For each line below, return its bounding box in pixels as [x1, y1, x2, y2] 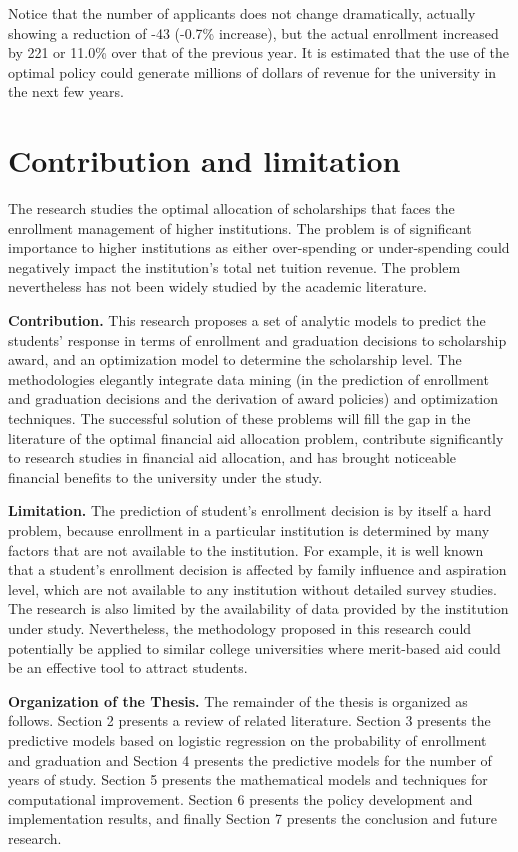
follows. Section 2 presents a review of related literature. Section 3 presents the [8, 710, 491, 731]
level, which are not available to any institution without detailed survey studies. [8, 578, 497, 599]
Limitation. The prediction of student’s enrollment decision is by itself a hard [8, 500, 492, 521]
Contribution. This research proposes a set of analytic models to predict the [8, 310, 486, 331]
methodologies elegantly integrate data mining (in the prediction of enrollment [8, 368, 489, 389]
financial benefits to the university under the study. [8, 466, 323, 487]
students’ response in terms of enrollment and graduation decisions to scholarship [8, 329, 507, 350]
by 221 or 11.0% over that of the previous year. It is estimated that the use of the [8, 42, 509, 63]
